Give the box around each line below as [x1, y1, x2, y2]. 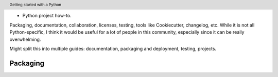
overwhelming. [9, 36, 41, 42]
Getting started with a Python [9, 2, 62, 7]
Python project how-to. [22, 13, 72, 19]
